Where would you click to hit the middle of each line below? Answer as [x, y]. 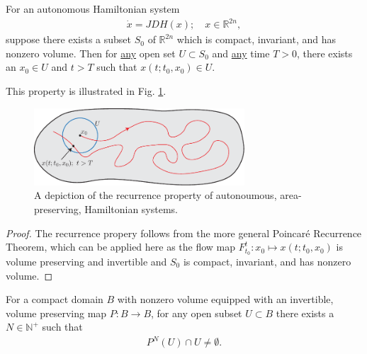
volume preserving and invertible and [86, 261]
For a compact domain [55, 299]
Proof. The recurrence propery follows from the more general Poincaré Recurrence [184, 233]
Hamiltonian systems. [131, 209]
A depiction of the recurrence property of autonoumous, [156, 195]
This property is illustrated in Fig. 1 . [86, 90]
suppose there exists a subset [69, 39]
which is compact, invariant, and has [256, 39]
